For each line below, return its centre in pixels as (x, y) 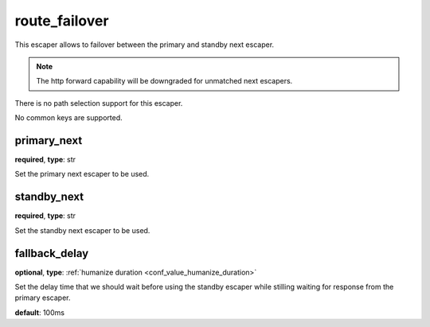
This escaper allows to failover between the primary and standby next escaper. (145, 45)
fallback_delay (52, 253)
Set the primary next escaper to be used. (82, 174)
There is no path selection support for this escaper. (99, 103)
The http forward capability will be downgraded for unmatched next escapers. (164, 81)
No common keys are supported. (68, 118)
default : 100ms (40, 312)
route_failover (62, 21)
